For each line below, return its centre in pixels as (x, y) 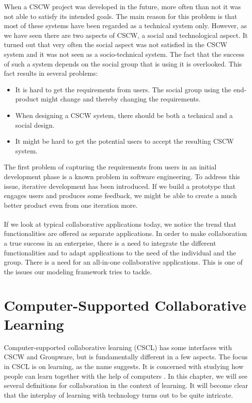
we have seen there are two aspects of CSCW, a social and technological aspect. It (126, 35)
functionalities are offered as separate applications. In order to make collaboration (126, 233)
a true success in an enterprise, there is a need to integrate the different (110, 243)
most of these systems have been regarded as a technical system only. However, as (126, 25)
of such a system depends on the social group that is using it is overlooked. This (123, 63)
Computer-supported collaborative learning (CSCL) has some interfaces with (118, 347)
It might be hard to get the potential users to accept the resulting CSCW (125, 141)
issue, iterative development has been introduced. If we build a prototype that (120, 186)
